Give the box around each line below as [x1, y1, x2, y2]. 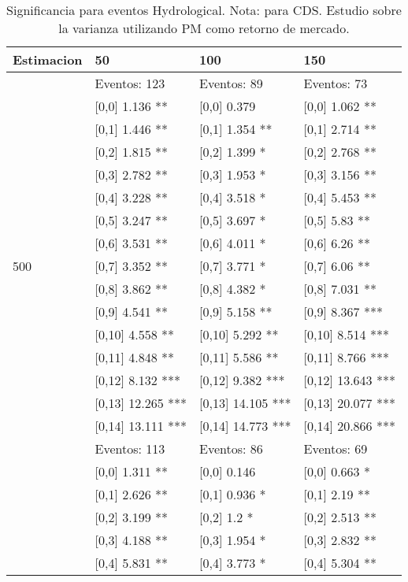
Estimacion [13, 50, 83, 69]
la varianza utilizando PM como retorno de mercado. [58, 19, 350, 37]
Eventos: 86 [199, 439, 263, 458]
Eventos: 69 [303, 439, 368, 458]
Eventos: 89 [199, 74, 263, 92]
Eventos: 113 [95, 439, 165, 458]
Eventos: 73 [303, 74, 368, 92]
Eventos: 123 [95, 74, 165, 92]
